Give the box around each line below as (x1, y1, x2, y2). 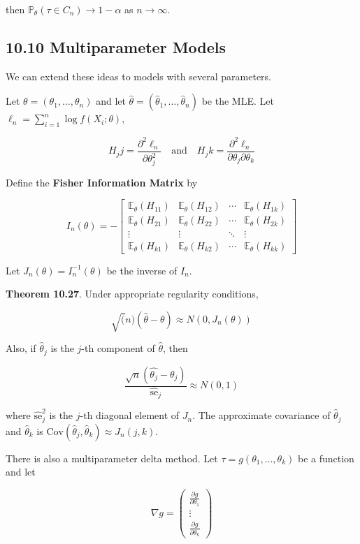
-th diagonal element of (80, 408, 180, 422)
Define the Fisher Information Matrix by (6, 175, 198, 189)
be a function (297, 450, 354, 465)
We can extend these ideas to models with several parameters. (6, 68, 272, 83)
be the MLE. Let (201, 94, 274, 108)
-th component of (81, 341, 155, 355)
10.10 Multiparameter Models (6, 36, 226, 57)
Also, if (6, 341, 36, 355)
